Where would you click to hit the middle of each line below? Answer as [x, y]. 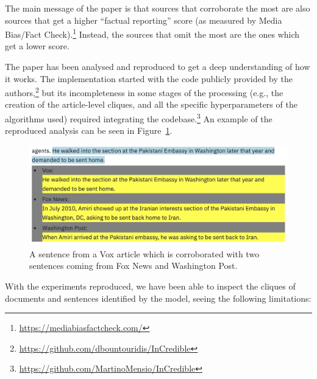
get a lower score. [37, 46]
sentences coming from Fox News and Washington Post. [134, 266]
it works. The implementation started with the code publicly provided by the [149, 78]
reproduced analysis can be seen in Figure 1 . [89, 130]
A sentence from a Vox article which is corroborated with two [144, 253]
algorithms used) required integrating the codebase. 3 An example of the [139, 118]
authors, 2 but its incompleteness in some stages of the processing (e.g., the [144, 92]
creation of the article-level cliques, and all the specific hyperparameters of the [151, 104]
